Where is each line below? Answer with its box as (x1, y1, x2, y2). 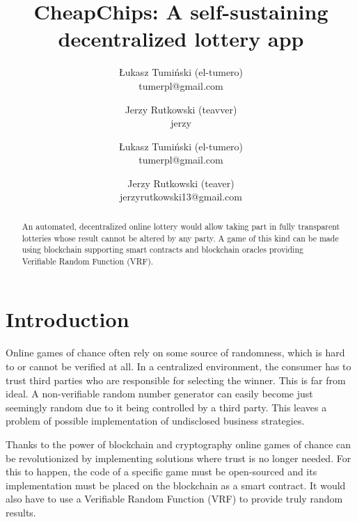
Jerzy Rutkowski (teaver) (127, 175, 235, 190)
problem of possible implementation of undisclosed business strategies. (6, 413, 305, 428)
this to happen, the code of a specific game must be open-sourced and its (6, 464, 317, 479)
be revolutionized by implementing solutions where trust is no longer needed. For (6, 450, 351, 465)
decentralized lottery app (58, 24, 304, 53)
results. (6, 505, 36, 519)
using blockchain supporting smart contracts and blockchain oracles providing (22, 244, 303, 255)
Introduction (6, 305, 129, 333)
